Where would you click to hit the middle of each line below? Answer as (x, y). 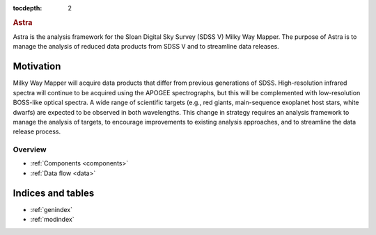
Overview (30, 149)
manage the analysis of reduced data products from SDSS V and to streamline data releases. (146, 47)
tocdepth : (28, 8)
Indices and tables (54, 193)
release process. (37, 131)
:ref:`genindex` (52, 209)
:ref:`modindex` (52, 220)
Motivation (37, 66)
